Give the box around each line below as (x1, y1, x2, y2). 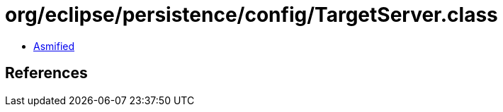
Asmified (33, 39, 75, 52)
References (5, 64, 88, 82)
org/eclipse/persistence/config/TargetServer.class (5, 3, 498, 27)
